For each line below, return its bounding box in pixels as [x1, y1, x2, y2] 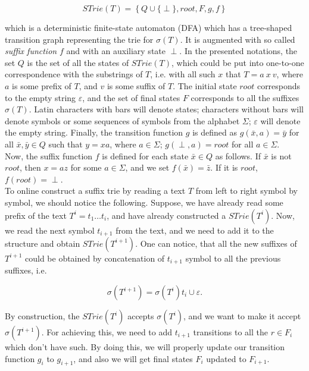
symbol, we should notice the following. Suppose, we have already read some [5, 196, 283, 208]
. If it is [210, 161, 238, 174]
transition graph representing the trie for [5, 33, 154, 45]
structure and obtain [5, 237, 80, 249]
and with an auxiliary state [66, 45, 166, 57]
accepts [127, 310, 154, 322]
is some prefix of [12, 79, 71, 92]
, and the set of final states [82, 91, 180, 103]
